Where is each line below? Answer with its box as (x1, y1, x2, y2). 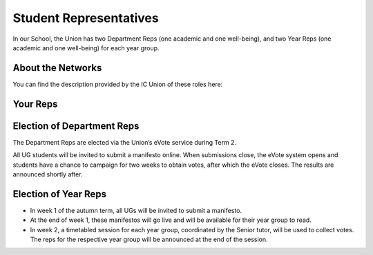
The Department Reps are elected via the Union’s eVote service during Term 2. (12, 138, 237, 146)
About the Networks (12, 62, 102, 74)
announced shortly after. (12, 170, 83, 178)
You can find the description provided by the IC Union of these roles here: (12, 80, 223, 88)
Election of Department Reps (12, 120, 140, 132)
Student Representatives (12, 10, 159, 25)
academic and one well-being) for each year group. (12, 43, 160, 52)
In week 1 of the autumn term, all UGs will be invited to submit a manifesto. (30, 206, 242, 214)
